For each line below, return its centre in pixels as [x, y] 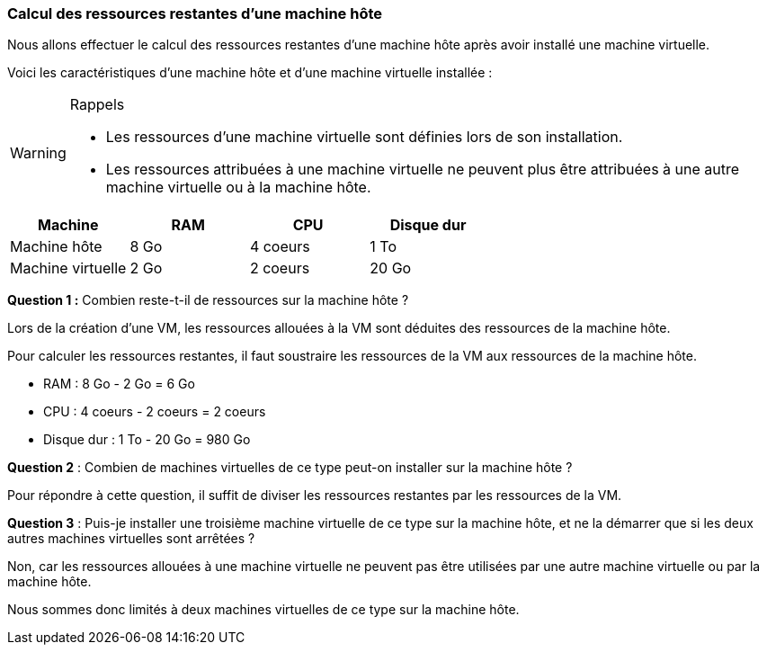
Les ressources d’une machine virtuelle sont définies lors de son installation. [364, 137]
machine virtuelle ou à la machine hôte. [238, 188]
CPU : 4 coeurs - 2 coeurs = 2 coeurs [155, 412]
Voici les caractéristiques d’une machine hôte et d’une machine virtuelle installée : [250, 73]
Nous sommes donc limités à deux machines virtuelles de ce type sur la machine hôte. [263, 610]
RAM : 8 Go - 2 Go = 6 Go [119, 384]
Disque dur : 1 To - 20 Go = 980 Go [147, 440]
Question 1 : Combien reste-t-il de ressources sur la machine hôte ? [208, 300]
